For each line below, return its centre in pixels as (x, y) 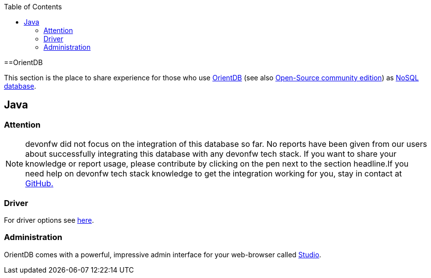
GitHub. (39, 184)
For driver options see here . (49, 220)
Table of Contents (33, 7)
